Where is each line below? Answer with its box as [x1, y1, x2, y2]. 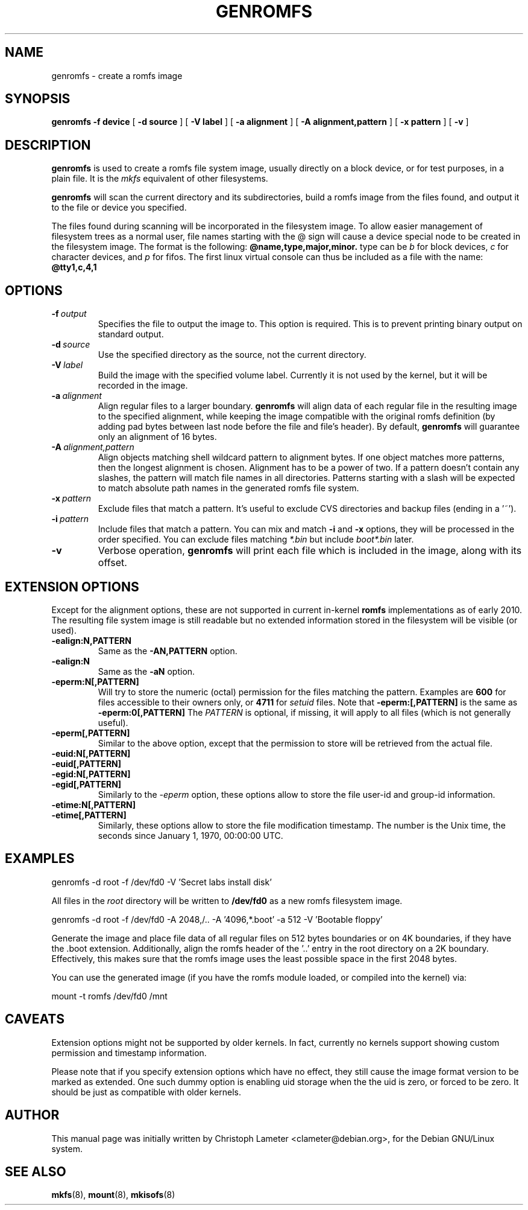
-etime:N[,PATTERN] [51, 799, 136, 810]
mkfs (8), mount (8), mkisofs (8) [51, 1189, 175, 1200]
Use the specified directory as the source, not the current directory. [98, 349, 366, 360]
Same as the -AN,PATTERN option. [98, 645, 237, 656]
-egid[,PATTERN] [51, 779, 122, 789]
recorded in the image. [98, 380, 188, 391]
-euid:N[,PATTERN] [51, 748, 131, 759]
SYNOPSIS [5, 91, 71, 107]
